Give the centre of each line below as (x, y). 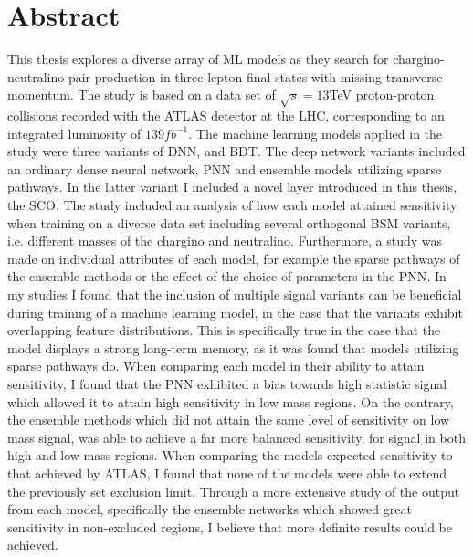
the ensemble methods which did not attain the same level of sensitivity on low (229, 420)
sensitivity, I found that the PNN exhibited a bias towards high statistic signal (227, 383)
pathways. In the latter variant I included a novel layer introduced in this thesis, (232, 187)
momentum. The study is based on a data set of (142, 95)
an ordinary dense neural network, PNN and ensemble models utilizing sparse (225, 168)
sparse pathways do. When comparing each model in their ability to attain (216, 366)
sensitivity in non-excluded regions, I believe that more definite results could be (230, 526)
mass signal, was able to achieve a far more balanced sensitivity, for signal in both (236, 437)
